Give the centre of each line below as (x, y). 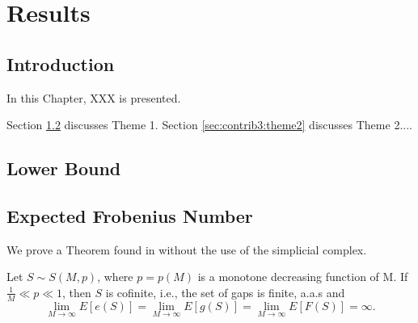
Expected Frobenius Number (130, 215)
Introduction (61, 63)
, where (115, 277)
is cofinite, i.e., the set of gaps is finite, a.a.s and (225, 292)
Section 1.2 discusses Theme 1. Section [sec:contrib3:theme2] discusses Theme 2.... (209, 125)
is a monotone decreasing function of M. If (303, 277)
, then (77, 292)
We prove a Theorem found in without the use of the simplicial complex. (187, 249)
